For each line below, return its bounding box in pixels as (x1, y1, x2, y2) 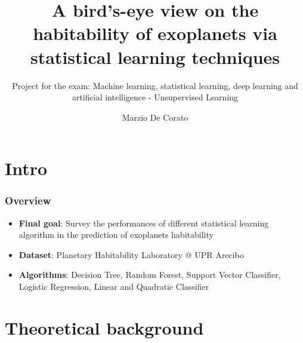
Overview (5, 193, 51, 208)
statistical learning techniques (30, 44, 280, 69)
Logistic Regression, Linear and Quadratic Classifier (18, 280, 209, 293)
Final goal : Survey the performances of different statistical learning (18, 216, 269, 229)
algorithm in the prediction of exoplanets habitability (18, 228, 214, 241)
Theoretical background (5, 315, 204, 339)
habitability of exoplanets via (33, 21, 277, 45)
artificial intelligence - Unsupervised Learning (72, 91, 239, 103)
